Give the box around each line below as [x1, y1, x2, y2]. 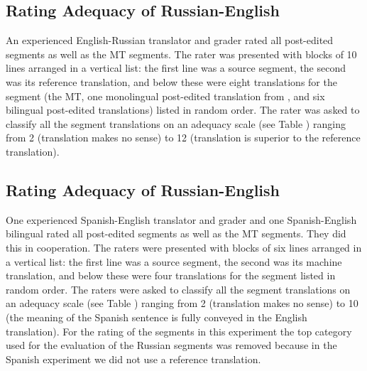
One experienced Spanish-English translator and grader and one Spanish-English [6, 212, 357, 227]
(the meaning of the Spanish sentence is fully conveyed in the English [6, 309, 307, 324]
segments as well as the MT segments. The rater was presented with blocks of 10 [6, 46, 357, 61]
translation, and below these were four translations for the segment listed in [6, 268, 336, 283]
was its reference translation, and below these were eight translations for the [6, 74, 337, 89]
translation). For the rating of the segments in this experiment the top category [6, 323, 352, 338]
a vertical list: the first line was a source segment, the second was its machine [6, 254, 342, 269]
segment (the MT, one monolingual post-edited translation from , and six [6, 88, 325, 103]
